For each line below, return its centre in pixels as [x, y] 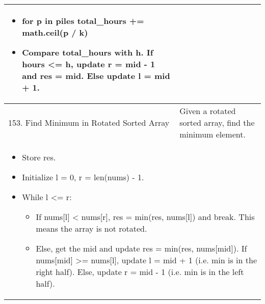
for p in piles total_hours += [83, 21]
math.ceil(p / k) [55, 32]
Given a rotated [208, 111]
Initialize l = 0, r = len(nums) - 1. [83, 177]
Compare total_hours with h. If [88, 52]
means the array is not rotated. [91, 228]
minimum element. [213, 134]
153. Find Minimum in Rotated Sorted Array [89, 122]
